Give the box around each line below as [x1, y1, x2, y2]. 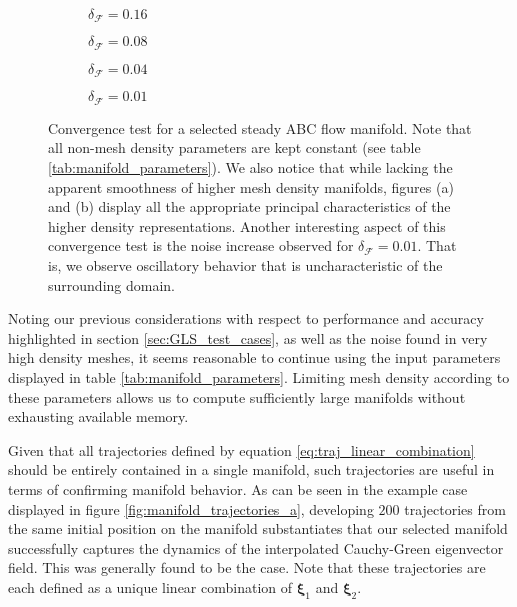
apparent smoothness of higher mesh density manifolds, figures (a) [48, 176, 454, 197]
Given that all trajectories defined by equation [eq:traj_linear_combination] [8, 439, 475, 460]
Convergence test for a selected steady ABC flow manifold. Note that [48, 117, 472, 138]
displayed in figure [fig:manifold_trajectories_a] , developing [8, 498, 374, 519]
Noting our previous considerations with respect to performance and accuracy [8, 308, 484, 329]
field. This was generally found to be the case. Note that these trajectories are [8, 557, 486, 578]
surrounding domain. [48, 274, 175, 295]
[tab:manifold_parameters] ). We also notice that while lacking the [48, 157, 453, 177]
